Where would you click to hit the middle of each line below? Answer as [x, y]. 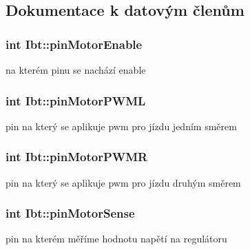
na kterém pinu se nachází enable [76, 70]
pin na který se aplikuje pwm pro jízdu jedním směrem [121, 126]
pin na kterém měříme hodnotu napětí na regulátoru [116, 239]
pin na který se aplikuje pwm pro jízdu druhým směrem [123, 182]
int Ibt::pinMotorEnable [74, 44]
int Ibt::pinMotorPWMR [77, 157]
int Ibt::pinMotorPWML [76, 100]
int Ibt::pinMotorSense [70, 213]
